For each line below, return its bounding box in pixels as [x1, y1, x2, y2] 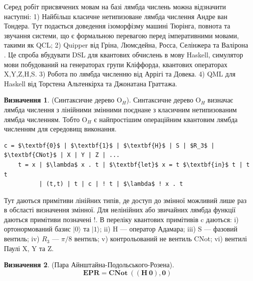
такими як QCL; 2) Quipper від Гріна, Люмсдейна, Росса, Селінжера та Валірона [4, 40, 248, 50]
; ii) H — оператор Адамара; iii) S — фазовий [100, 224, 238, 234]
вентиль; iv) [4, 233, 40, 244]
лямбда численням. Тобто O [4, 114, 87, 124]
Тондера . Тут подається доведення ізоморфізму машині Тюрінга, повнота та [4, 21, 230, 31]
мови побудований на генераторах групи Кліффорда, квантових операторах [4, 59, 228, 69]
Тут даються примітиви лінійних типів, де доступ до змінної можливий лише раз [4, 195, 247, 205]
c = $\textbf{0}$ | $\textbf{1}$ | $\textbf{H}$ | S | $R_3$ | [4, 142, 215, 149]
